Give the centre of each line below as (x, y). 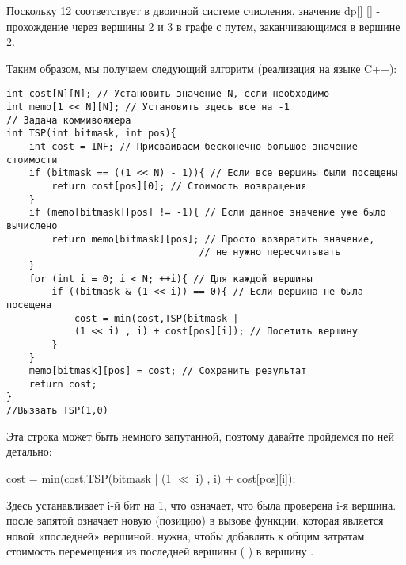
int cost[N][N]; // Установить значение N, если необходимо (168, 94)
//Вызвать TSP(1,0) (57, 411)
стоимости (32, 160)
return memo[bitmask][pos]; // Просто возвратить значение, (213, 239)
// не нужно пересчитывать (270, 252)
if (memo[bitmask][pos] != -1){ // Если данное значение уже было (207, 213)
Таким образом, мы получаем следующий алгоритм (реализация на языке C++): (202, 68)
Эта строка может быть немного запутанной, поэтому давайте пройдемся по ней (200, 435)
